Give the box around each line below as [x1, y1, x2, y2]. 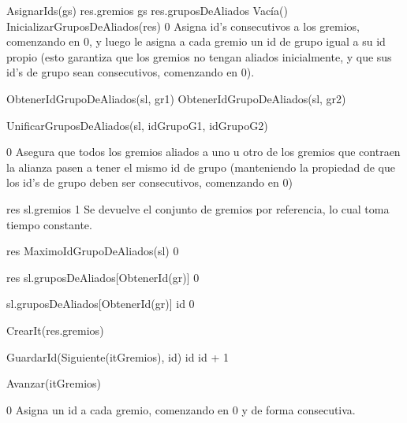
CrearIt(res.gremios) [6, 321, 104, 338]
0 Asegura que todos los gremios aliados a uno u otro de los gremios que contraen [6, 143, 401, 160]
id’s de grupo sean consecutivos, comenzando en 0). [6, 64, 255, 80]
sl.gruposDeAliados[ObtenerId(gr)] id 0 [6, 295, 195, 312]
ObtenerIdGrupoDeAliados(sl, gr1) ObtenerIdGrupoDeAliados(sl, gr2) [6, 90, 346, 106]
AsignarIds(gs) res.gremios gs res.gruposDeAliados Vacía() [6, 2, 288, 18]
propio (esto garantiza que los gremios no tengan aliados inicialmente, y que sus [6, 48, 392, 65]
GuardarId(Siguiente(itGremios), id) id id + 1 [6, 348, 230, 365]
